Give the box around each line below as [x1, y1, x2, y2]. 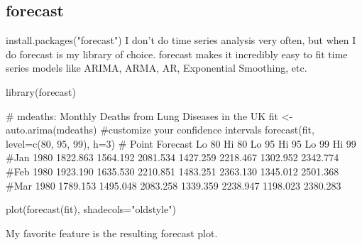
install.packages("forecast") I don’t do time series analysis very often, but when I [6, 33, 356, 48]
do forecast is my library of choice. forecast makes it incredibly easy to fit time [6, 46, 348, 61]
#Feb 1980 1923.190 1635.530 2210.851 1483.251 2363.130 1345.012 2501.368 [6, 163, 339, 178]
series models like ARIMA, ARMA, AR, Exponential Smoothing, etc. [6, 60, 307, 75]
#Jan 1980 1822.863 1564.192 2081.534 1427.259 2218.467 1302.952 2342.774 [6, 150, 339, 165]
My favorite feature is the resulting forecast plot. [6, 225, 218, 240]
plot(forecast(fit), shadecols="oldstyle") [6, 202, 176, 217]
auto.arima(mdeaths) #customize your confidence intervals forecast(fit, [6, 122, 314, 137]
